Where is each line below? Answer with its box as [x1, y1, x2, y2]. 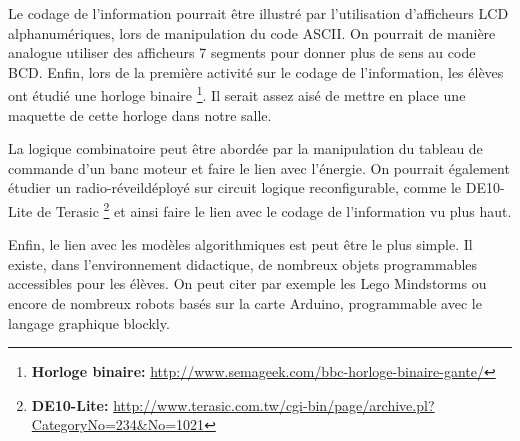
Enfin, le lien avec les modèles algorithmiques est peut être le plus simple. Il [8, 234, 473, 255]
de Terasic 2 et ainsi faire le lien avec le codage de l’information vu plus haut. [36, 198, 512, 221]
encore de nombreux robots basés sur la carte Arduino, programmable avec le [8, 293, 482, 314]
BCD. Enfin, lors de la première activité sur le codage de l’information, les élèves [8, 61, 504, 82]
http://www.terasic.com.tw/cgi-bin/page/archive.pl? [113, 394, 435, 415]
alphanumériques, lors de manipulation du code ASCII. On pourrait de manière [8, 22, 496, 43]
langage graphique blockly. [8, 312, 170, 333]
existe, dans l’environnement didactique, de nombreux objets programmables [8, 253, 478, 274]
